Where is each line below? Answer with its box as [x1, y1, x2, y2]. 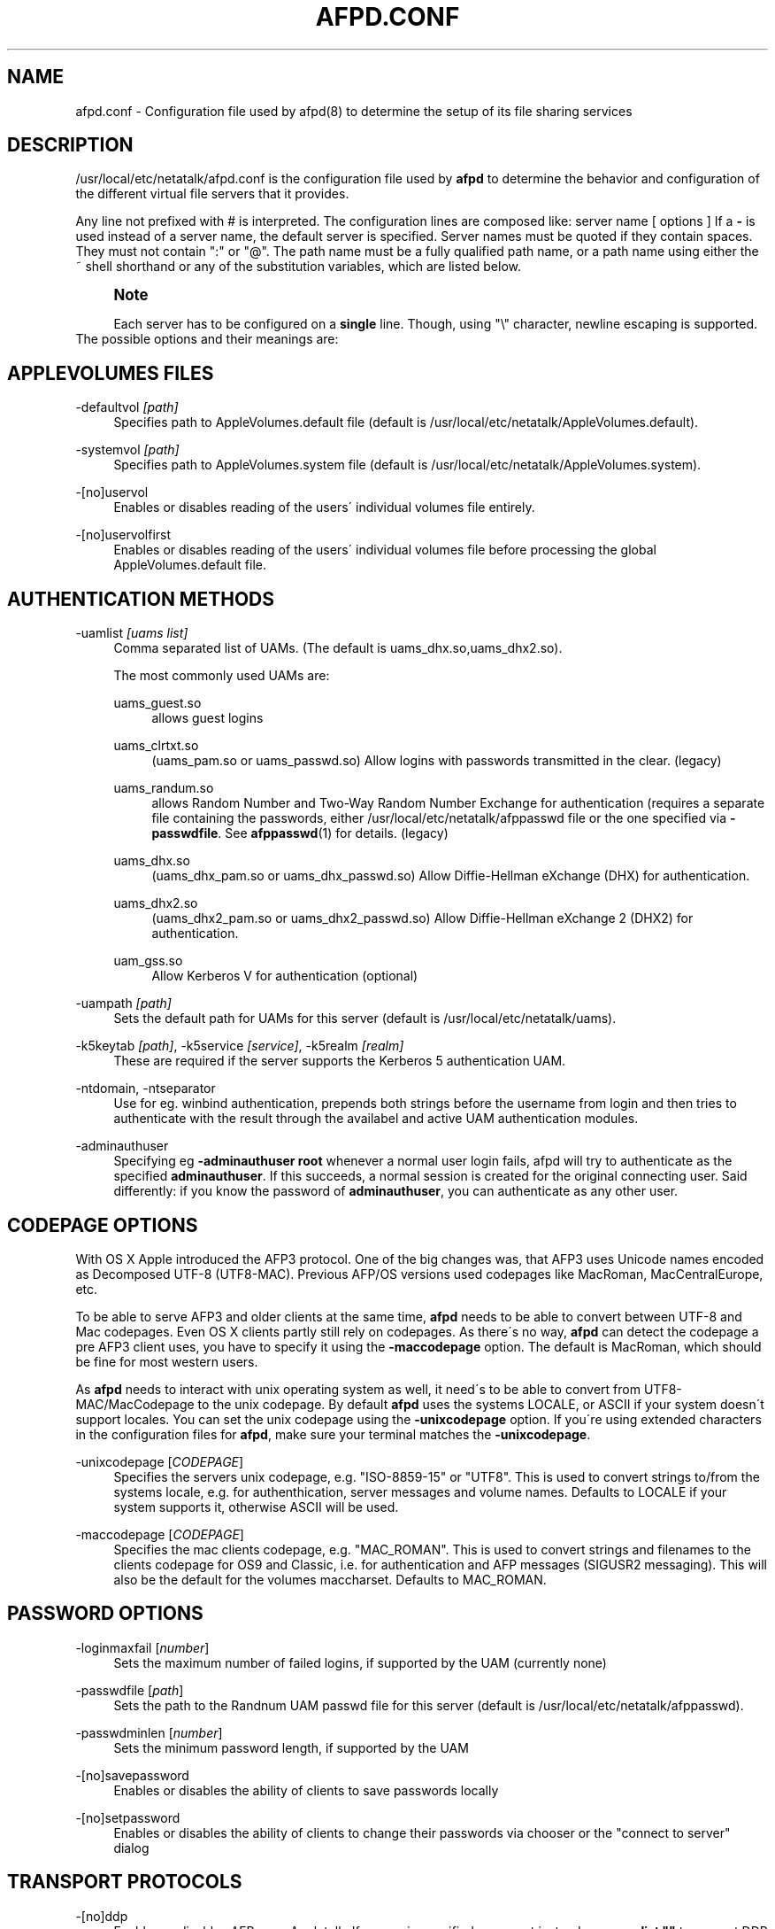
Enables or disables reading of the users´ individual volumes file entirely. [113, 500, 535, 515]
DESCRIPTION [7, 134, 134, 157]
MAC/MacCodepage [75, 1396, 195, 1412]
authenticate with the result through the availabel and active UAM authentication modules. [113, 1111, 639, 1127]
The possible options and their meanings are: [75, 331, 339, 347]
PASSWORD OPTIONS [7, 1602, 203, 1625]
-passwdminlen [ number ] [75, 1724, 223, 1740]
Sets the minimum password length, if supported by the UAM [113, 1739, 469, 1755]
